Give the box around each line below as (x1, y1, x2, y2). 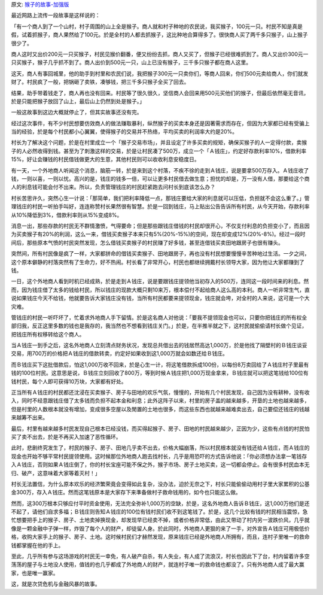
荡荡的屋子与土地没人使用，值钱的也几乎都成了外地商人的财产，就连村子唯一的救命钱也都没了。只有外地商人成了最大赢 (11, 561, 304, 568)
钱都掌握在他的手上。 (11, 542, 64, 549)
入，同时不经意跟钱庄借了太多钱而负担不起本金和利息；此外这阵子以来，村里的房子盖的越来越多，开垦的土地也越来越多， (11, 397, 310, 404)
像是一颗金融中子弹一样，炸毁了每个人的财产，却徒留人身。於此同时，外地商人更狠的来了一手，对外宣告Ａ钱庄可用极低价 (11, 524, 310, 532)
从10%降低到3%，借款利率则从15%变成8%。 (11, 211, 123, 218)
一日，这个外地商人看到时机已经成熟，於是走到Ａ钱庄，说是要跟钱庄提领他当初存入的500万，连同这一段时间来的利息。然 (11, 278, 309, 285)
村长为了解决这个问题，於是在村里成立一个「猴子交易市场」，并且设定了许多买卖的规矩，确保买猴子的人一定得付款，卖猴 (11, 139, 307, 146)
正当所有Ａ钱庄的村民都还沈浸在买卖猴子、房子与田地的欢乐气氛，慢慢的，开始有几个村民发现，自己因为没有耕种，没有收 (11, 389, 310, 396)
